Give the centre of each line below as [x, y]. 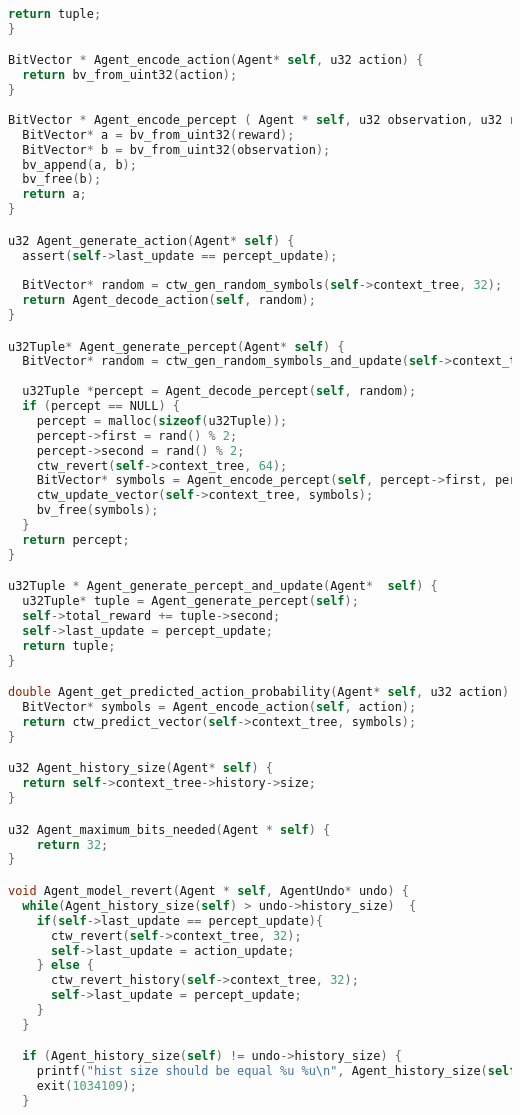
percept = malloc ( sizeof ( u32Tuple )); [162, 420]
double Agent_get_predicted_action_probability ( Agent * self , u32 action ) [259, 692]
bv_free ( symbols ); [97, 510]
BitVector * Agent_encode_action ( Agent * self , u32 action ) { [216, 60]
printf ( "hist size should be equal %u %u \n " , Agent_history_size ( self [276, 1071]
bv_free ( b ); [62, 179]
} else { [65, 965]
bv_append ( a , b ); [79, 164]
